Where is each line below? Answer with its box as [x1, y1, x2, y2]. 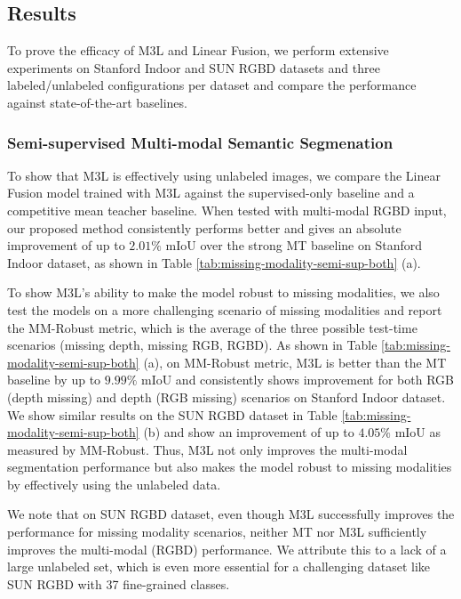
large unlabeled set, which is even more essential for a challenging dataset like [7, 557, 431, 576]
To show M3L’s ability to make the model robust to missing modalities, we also [7, 283, 440, 302]
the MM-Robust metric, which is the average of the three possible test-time [7, 318, 417, 336]
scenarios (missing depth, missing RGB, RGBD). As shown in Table [7, 336, 378, 354]
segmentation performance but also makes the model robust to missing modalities [7, 457, 452, 476]
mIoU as [394, 423, 441, 441]
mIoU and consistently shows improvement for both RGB [140, 370, 455, 389]
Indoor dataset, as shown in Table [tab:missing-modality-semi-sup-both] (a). [7, 253, 421, 271]
